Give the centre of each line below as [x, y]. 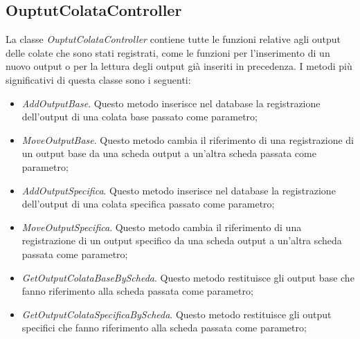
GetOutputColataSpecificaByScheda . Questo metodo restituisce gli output [177, 314]
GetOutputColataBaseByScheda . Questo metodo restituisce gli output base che [188, 277]
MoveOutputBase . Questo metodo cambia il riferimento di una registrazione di [188, 139]
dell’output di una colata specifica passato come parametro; [148, 204]
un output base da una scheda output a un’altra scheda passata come [169, 153]
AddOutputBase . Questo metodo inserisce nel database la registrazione [171, 103]
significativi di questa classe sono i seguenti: [98, 79]
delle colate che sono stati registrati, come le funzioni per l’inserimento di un [168, 52]
